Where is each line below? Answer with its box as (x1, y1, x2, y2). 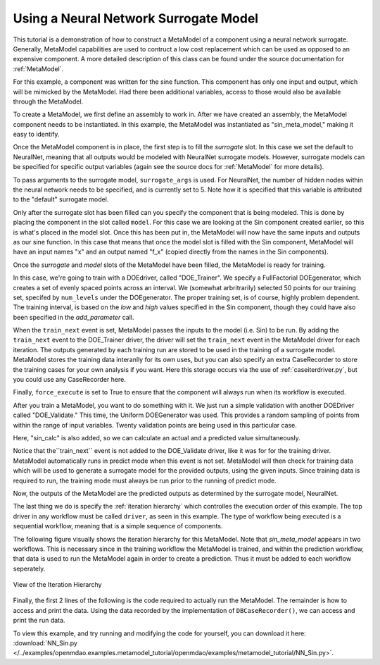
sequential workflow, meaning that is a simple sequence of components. (13, 522, 223, 530)
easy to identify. (13, 130, 60, 139)
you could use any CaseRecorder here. (13, 375, 126, 384)
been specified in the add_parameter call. (13, 313, 134, 321)
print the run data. (13, 616, 65, 625)
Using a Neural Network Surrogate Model (13, 11, 259, 26)
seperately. (13, 564, 46, 573)
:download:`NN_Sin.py (13, 639, 77, 647)
